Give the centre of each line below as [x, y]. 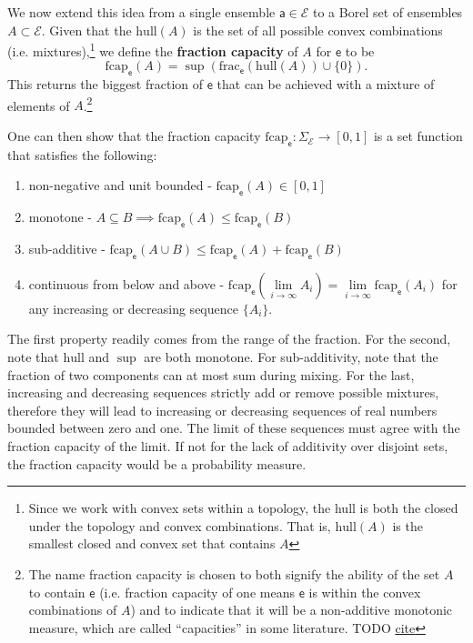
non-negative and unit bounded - [120, 185]
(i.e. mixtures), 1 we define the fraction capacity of [153, 50]
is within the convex [365, 592]
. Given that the [86, 30]
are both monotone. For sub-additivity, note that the [291, 357]
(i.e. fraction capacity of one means [197, 592]
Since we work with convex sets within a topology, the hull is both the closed [243, 508]
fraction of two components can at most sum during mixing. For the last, [211, 374]
